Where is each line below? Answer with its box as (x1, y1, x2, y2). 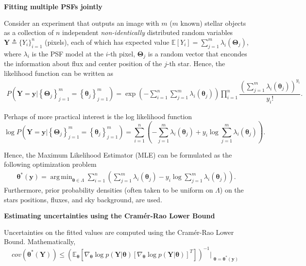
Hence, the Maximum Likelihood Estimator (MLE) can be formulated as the (4, 149, 232, 160)
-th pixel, (108, 48, 136, 58)
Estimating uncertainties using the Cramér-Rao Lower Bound (4, 211, 215, 221)
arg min (50, 174, 72, 181)
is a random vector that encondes (148, 48, 247, 58)
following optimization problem (4, 159, 97, 169)
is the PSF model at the (32, 48, 103, 58)
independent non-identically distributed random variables (62, 27, 233, 37)
